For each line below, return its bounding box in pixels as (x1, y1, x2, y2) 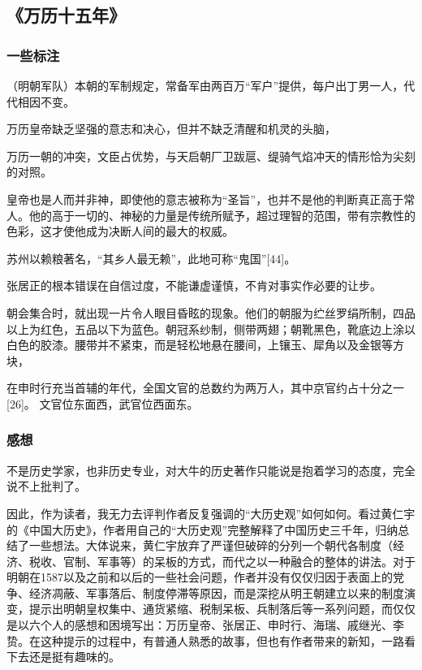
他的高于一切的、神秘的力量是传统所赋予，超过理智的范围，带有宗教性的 (28, 206, 416, 223)
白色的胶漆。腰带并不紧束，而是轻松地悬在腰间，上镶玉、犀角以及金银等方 (6, 336, 404, 353)
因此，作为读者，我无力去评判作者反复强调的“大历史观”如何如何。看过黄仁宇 (6, 504, 416, 521)
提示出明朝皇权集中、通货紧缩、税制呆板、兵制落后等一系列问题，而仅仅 (28, 600, 416, 617)
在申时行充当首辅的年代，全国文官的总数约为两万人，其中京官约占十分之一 (6, 379, 404, 396)
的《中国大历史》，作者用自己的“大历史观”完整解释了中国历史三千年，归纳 (6, 521, 398, 538)
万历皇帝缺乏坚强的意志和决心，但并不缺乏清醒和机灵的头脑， (6, 120, 336, 137)
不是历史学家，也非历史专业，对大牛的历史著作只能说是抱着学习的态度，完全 (6, 461, 416, 478)
